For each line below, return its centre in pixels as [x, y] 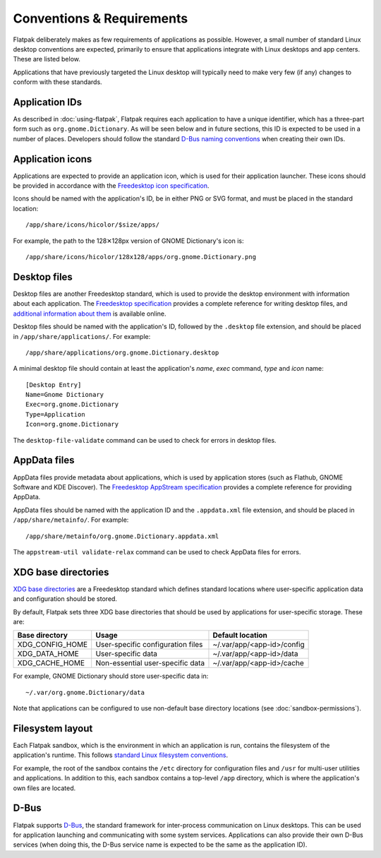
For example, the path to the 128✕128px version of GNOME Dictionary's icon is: [128, 241]
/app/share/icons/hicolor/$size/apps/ [93, 225]
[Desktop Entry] [54, 385]
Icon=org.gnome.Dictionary [72, 424]
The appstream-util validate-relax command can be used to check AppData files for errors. [157, 552]
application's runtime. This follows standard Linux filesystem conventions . [121, 755]
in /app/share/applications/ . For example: [82, 336]
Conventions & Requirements [101, 18]
